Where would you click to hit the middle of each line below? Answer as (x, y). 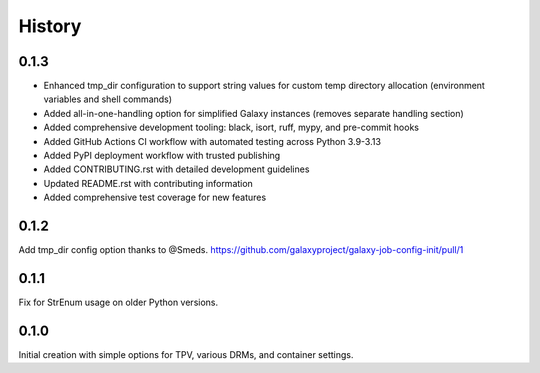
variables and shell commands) (108, 99)
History (50, 26)
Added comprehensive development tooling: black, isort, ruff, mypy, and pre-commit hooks (231, 127)
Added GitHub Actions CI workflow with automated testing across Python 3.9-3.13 (212, 141)
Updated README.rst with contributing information (148, 183)
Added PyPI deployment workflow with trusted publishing (162, 156)
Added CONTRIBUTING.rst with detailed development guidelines (176, 169)
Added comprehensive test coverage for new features (155, 197)
